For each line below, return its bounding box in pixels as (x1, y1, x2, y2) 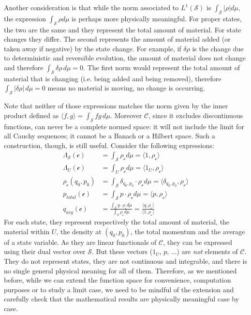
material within (4, 226, 50, 236)
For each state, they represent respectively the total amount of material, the (4, 217, 230, 227)
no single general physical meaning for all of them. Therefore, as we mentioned (4, 265, 237, 275)
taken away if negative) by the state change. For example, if (4, 43, 181, 53)
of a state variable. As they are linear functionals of (4, 237, 157, 247)
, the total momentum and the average (130, 226, 245, 236)
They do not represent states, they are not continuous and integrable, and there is (4, 255, 248, 266)
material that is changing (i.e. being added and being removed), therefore (4, 73, 221, 83)
